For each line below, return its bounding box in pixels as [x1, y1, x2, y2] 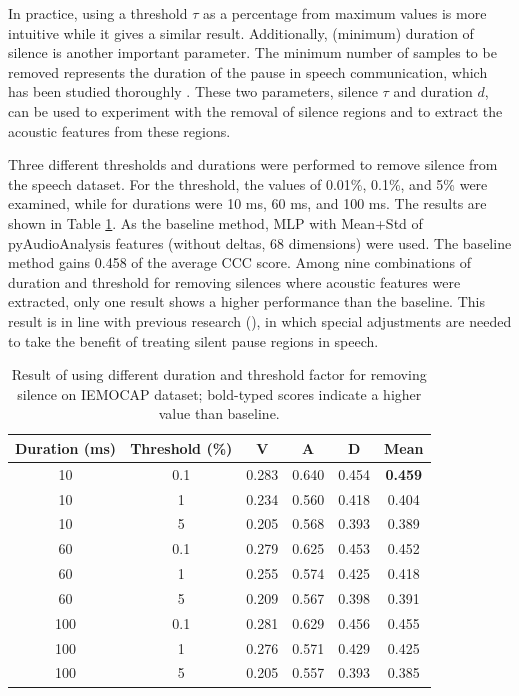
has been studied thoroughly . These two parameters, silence [8, 81, 378, 102]
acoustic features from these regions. [8, 120, 231, 141]
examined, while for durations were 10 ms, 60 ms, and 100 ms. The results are [8, 193, 487, 214]
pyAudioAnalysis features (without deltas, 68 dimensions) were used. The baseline [8, 232, 512, 253]
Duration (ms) [15, 437, 117, 458]
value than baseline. [158, 403, 280, 424]
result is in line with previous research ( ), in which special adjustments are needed [8, 310, 512, 331]
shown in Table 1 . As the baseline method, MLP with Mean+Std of [8, 212, 423, 233]
